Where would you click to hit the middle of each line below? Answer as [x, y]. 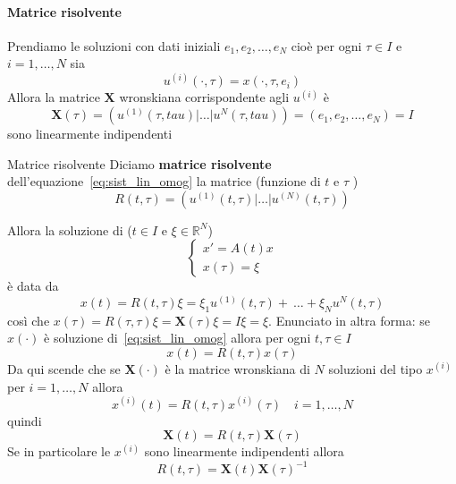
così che [29, 320]
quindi [25, 420]
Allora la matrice [54, 97]
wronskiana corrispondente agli [204, 97]
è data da [33, 286]
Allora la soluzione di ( [70, 229]
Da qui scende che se [64, 369]
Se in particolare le [59, 451]
